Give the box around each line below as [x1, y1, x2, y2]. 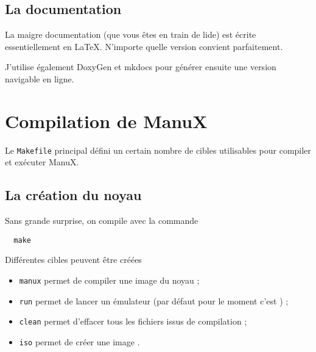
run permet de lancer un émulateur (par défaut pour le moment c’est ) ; [19, 294, 289, 307]
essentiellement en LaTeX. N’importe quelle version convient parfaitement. [5, 40, 283, 52]
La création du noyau [5, 185, 142, 204]
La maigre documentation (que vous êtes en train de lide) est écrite [5, 28, 256, 41]
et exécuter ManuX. [5, 156, 79, 168]
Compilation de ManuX [5, 108, 208, 133]
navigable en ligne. [5, 72, 74, 85]
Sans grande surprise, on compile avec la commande [5, 214, 198, 227]
